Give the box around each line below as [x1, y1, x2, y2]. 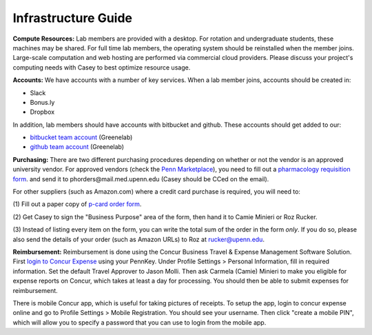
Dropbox [30, 108, 55, 116]
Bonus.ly [30, 98, 55, 106]
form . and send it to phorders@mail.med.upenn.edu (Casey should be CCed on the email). [12, 174, 269, 183]
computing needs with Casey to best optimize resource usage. [12, 63, 191, 72]
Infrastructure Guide [12, 10, 133, 26]
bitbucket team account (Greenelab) [30, 133, 133, 141]
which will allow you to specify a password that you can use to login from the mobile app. [12, 318, 267, 327]
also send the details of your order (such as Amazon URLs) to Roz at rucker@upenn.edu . [12, 235, 265, 243]
